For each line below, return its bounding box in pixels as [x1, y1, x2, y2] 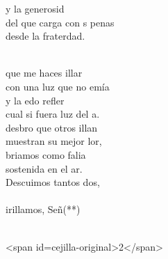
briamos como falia [6, 147, 86, 162]
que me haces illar [6, 65, 83, 80]
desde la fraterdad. [6, 29, 85, 43]
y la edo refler [6, 93, 65, 107]
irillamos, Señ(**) [6, 202, 81, 217]
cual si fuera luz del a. [6, 107, 100, 121]
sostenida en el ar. [6, 161, 83, 175]
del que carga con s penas [6, 15, 115, 29]
